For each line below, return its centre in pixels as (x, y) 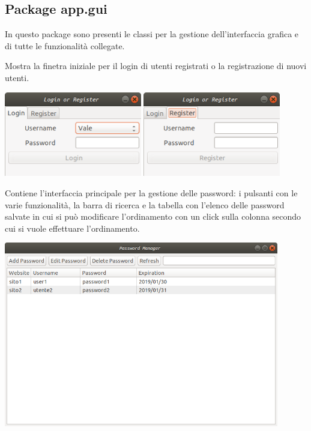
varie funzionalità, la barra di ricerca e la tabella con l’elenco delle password (145, 204)
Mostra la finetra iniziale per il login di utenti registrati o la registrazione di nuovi (156, 66)
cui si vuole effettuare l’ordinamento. (72, 228)
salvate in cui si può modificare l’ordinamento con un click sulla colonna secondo (153, 216)
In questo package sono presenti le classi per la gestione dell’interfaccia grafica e (152, 34)
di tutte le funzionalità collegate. (65, 45)
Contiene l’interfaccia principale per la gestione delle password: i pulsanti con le (151, 193)
